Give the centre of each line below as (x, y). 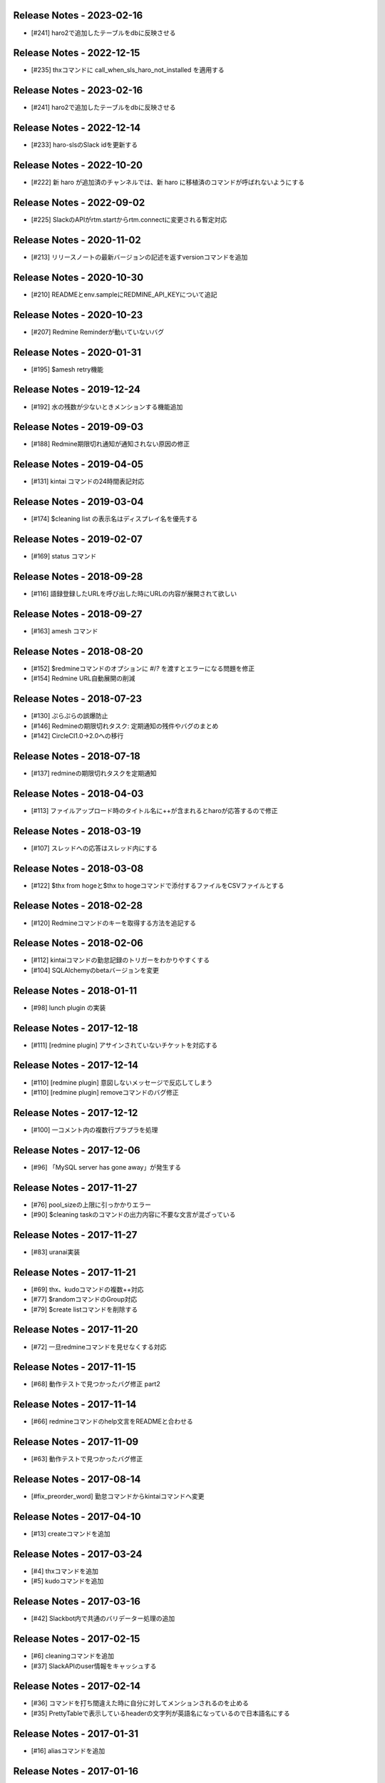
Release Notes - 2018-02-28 (78, 906)
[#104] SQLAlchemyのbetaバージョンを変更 (95, 970)
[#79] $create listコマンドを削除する (84, 1309)
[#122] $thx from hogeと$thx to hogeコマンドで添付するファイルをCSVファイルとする (158, 885)
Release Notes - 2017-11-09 (76, 1442)
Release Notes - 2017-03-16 (77, 1601)
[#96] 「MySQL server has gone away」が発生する (106, 1167)
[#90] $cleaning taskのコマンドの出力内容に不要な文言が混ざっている (133, 1215)
